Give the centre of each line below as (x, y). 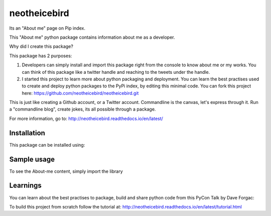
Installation (27, 133)
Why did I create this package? (41, 46)
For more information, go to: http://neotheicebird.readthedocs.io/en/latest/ (86, 119)
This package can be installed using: (47, 145)
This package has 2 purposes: (41, 56)
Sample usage (32, 159)
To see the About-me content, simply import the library (66, 171)
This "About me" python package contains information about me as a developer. (92, 37)
